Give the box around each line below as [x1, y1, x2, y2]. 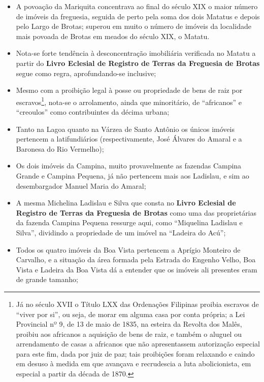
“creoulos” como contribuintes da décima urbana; [16, 107, 170, 117]
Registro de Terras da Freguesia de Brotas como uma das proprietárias [16, 207, 257, 218]
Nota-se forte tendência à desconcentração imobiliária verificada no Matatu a [16, 48, 256, 58]
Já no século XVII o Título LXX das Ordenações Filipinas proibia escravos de [16, 298, 259, 309]
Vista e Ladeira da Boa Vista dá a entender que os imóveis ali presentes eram [16, 264, 257, 274]
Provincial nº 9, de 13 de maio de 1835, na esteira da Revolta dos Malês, [16, 319, 242, 329]
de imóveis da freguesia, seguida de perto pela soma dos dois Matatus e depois [16, 11, 260, 21]
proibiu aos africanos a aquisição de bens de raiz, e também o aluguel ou [16, 328, 242, 339]
